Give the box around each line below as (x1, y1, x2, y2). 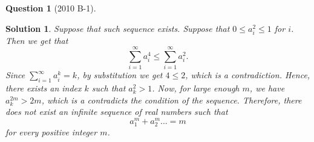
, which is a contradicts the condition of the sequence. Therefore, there (41, 93, 302, 106)
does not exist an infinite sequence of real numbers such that (5, 105, 228, 118)
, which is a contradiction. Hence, (185, 69, 310, 81)
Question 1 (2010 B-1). (5, 2, 96, 14)
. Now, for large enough (152, 82, 240, 94)
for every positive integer (5, 126, 97, 138)
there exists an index (5, 82, 82, 94)
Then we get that (5, 34, 68, 46)
